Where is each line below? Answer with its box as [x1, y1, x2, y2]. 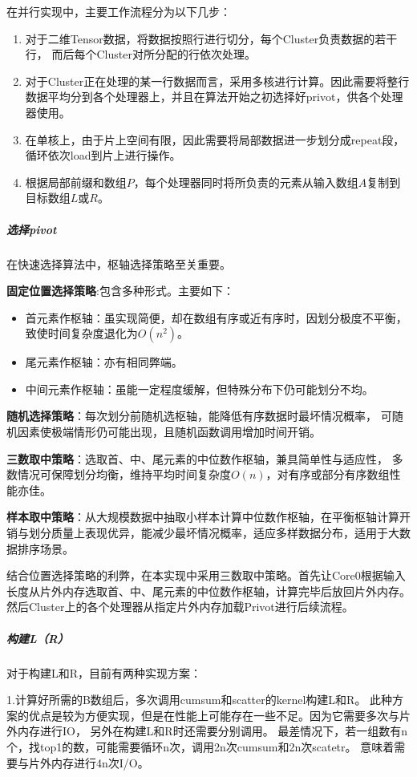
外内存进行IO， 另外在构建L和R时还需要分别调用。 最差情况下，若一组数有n [6, 722, 408, 739]
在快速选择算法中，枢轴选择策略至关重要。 [6, 255, 231, 272]
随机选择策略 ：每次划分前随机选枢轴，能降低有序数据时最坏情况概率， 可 [6, 407, 392, 424]
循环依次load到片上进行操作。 [25, 147, 181, 164]
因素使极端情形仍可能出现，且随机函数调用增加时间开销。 [17, 423, 321, 440]
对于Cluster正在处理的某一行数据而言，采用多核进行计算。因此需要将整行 [25, 72, 410, 89]
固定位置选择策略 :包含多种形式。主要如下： [6, 282, 234, 299]
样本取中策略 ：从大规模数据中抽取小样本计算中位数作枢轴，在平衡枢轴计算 [6, 508, 399, 525]
